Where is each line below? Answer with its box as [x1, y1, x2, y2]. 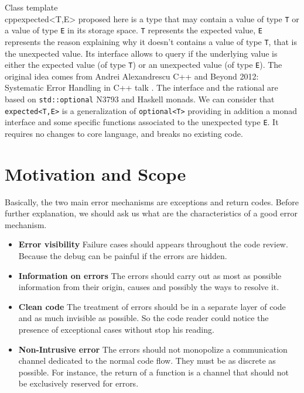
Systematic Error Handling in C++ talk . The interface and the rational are [5, 81, 278, 94]
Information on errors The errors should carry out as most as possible [18, 269, 282, 281]
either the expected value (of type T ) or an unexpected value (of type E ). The [5, 58, 282, 71]
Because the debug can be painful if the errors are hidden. [18, 250, 227, 262]
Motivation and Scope [5, 161, 186, 185]
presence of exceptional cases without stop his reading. [18, 323, 214, 336]
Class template [5, 1, 58, 13]
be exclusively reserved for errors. [18, 377, 139, 389]
